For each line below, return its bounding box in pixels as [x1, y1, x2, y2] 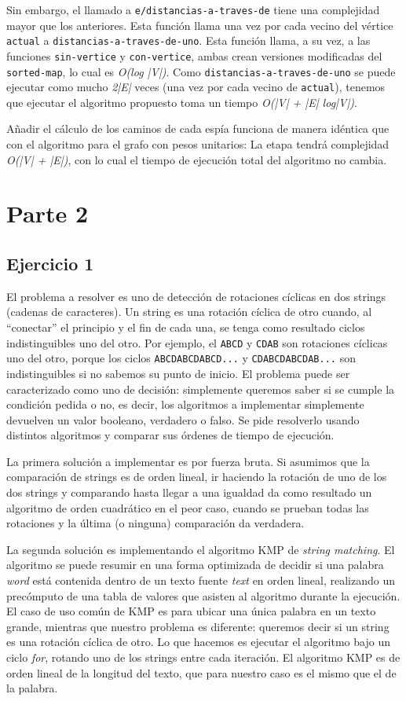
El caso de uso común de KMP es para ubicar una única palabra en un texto [6, 603, 376, 619]
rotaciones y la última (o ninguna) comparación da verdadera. [6, 515, 305, 531]
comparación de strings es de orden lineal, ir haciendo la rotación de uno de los [6, 468, 387, 485]
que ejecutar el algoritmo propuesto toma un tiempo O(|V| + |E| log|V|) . [6, 94, 357, 110]
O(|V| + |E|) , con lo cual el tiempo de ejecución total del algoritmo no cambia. [6, 151, 387, 167]
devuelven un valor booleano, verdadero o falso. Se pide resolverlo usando [6, 411, 360, 428]
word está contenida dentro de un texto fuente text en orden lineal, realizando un [6, 572, 395, 589]
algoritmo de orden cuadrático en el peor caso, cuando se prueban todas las [6, 499, 369, 516]
